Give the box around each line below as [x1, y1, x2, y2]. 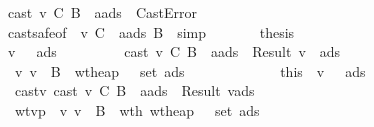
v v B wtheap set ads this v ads [14, 60, 366, 81]
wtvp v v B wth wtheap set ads [14, 99, 260, 120]
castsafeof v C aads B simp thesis [7, 21, 295, 42]
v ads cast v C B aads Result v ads [7, 41, 341, 62]
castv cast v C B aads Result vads [14, 80, 255, 101]
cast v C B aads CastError [7, 2, 197, 22]
